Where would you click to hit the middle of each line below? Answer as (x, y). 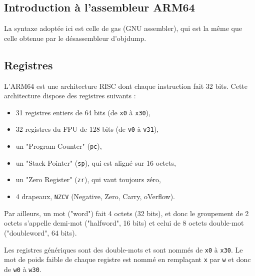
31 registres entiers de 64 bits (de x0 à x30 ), (83, 112)
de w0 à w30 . (23, 269)
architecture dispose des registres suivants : (70, 96)
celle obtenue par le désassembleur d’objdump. (75, 38)
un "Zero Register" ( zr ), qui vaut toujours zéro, (88, 179)
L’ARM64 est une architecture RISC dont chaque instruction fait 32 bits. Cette (126, 86)
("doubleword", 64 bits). (40, 232)
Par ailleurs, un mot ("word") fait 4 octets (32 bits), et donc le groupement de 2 (126, 213)
